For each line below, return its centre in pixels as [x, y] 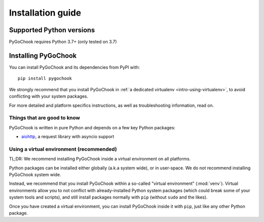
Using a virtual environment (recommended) [63, 149]
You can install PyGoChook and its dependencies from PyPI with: [75, 67]
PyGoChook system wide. [35, 174]
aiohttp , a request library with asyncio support [68, 137]
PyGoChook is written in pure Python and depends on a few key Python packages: [92, 127]
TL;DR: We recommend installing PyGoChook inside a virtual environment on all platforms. [100, 159]
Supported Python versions [52, 30]
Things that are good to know [44, 118]
